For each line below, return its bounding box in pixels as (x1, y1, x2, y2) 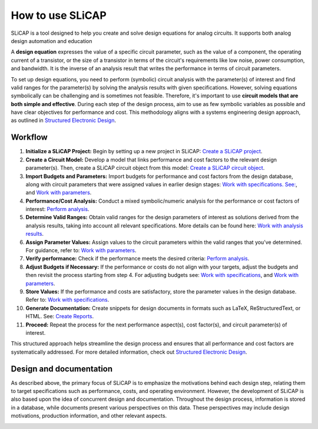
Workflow (11, 133, 48, 143)
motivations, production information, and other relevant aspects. (11, 412, 167, 420)
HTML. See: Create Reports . (25, 313, 94, 320)
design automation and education (11, 37, 92, 44)
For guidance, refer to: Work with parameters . (25, 247, 137, 254)
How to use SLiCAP (11, 9, 107, 22)
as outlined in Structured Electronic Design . (11, 117, 116, 124)
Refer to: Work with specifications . (25, 296, 110, 303)
